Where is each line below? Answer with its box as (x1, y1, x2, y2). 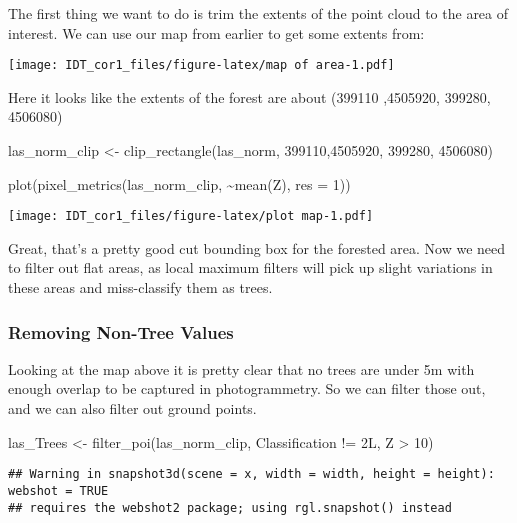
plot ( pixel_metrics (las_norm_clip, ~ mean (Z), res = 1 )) (8, 173, 351, 194)
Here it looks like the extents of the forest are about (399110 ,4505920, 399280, (8, 86, 491, 107)
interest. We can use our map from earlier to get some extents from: (8, 22, 425, 43)
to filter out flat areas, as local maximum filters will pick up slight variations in (8, 257, 493, 278)
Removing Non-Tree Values (8, 319, 234, 344)
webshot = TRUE (8, 483, 109, 498)
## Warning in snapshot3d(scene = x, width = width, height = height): (8, 467, 495, 482)
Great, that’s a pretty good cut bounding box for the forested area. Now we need (8, 237, 506, 258)
